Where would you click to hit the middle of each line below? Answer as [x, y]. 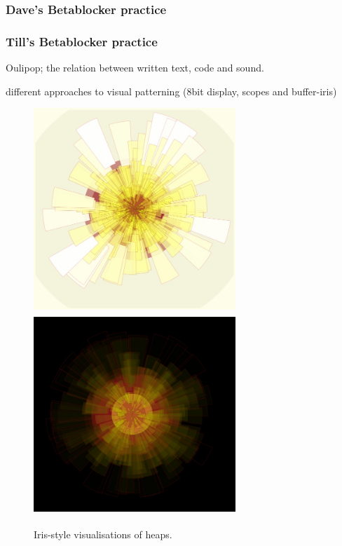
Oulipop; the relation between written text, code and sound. [135, 68]
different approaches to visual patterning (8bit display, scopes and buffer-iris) [171, 91]
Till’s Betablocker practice [82, 41]
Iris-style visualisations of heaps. [103, 534]
